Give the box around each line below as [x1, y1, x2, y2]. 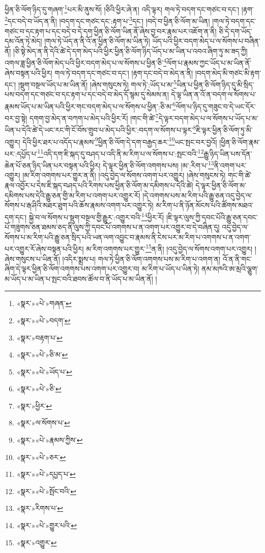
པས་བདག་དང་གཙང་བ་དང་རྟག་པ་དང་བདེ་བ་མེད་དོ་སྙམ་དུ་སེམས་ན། [5, 89, 169, 100]
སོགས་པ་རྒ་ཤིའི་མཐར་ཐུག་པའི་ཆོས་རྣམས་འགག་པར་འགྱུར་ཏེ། [5, 200, 154, 210]
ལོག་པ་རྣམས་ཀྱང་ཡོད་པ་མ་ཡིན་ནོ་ [166, 57, 251, 68]
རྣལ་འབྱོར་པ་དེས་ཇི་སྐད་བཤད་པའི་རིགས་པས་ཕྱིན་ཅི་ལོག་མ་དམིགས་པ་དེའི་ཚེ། [5, 180, 193, 191]
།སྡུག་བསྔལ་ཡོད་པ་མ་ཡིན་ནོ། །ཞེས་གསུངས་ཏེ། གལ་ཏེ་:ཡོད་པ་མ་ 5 [18, 78, 176, 89]
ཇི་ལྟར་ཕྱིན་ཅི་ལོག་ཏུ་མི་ [196, 125, 253, 135]
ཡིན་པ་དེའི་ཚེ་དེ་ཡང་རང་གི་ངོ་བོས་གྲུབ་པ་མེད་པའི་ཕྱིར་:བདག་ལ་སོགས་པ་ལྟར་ [5, 125, 193, 135]
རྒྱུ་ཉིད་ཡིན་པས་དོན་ [203, 148, 252, 159]
